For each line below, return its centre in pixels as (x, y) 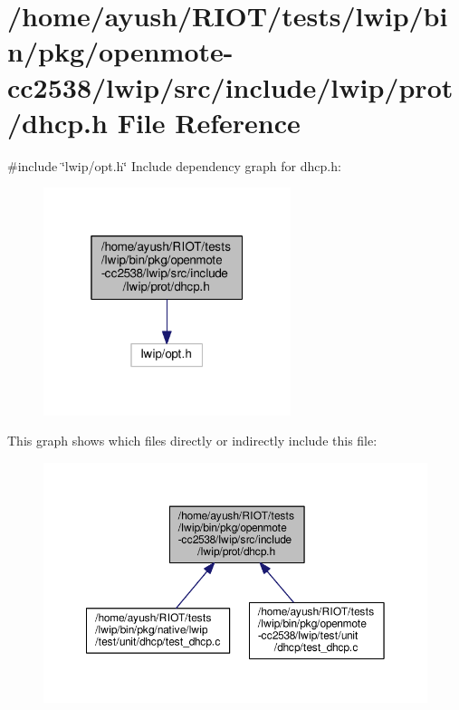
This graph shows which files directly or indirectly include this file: (192, 441)
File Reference (209, 122)
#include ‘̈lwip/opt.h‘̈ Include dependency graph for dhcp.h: (174, 165)
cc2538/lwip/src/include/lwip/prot (230, 86)
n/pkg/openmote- (120, 51)
